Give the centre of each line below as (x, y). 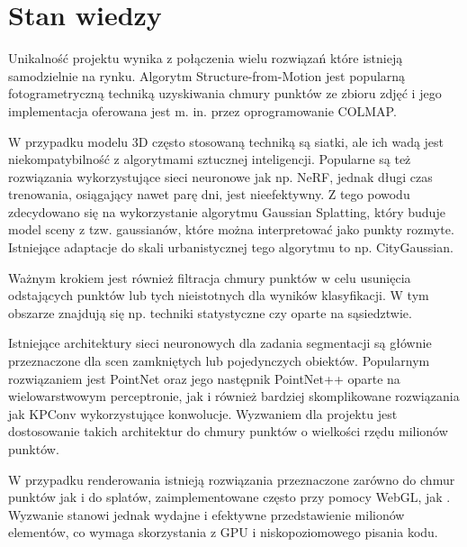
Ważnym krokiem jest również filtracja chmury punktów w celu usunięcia (210, 277)
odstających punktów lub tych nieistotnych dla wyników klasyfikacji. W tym (219, 295)
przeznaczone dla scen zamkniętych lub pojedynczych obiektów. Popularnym (219, 361)
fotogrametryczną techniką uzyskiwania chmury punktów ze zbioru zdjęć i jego (225, 93)
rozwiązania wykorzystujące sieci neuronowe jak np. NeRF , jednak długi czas (220, 176)
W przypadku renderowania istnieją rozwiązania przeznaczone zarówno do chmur (232, 479)
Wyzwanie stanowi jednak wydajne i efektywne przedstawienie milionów (207, 514)
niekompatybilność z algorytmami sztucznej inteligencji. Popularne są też (210, 159)
